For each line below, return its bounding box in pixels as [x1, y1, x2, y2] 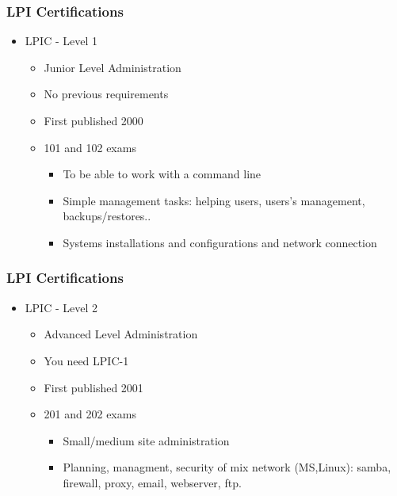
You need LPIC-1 [44, 352, 129, 368]
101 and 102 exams [44, 139, 136, 155]
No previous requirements [44, 86, 169, 102]
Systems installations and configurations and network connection [63, 234, 377, 250]
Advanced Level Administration [44, 326, 198, 342]
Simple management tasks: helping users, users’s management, [63, 192, 365, 208]
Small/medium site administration [63, 432, 230, 448]
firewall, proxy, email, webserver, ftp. [63, 474, 242, 490]
